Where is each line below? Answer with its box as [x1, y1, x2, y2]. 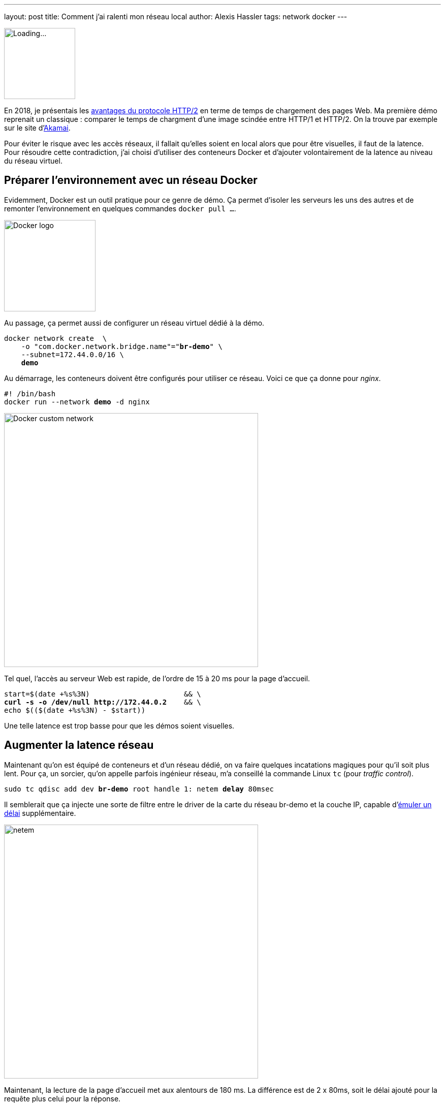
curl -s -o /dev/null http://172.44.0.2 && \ [4, 698, 201, 706]
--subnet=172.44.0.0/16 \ [21, 350, 124, 359]
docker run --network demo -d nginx [4, 397, 150, 406]
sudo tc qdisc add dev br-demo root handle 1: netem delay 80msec [4, 784, 274, 793]
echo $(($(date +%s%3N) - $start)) [4, 706, 146, 714]
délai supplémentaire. [4, 808, 76, 817]
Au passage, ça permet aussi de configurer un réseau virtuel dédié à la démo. [4, 318, 265, 327]
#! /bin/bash [4, 389, 56, 398]
